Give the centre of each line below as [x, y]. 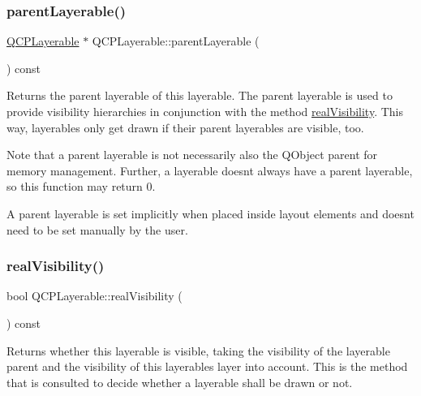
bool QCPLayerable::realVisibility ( [95, 296]
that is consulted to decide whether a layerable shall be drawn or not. [180, 382]
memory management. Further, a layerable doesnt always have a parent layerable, [210, 170]
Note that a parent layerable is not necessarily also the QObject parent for [192, 155]
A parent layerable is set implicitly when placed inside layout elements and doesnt [210, 213]
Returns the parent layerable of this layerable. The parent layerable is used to [200, 95]
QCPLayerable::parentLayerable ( [176, 41]
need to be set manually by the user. [97, 229]
